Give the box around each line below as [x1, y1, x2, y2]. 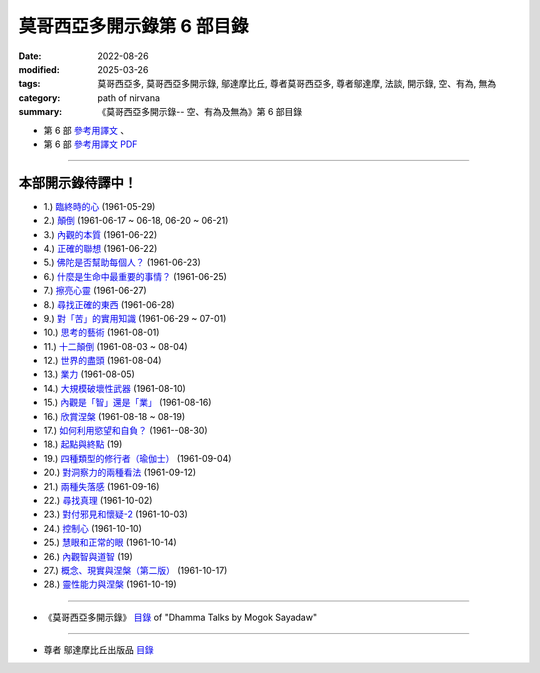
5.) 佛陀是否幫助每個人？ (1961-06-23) [43, 256, 202, 269]
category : [18, 91, 61, 104]
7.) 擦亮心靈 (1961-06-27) [43, 285, 147, 297]
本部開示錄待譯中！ [18, 174, 137, 191]
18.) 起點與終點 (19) [43, 438, 123, 450]
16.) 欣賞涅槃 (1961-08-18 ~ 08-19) [43, 410, 186, 422]
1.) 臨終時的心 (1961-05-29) [43, 200, 156, 212]
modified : [18, 63, 60, 75]
